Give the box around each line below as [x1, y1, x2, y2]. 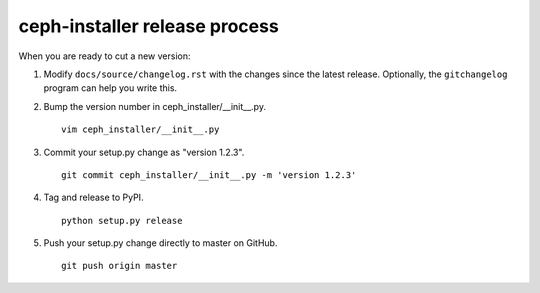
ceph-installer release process [18, 15, 279, 37]
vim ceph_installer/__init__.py [61, 124, 220, 135]
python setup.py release [61, 215, 183, 226]
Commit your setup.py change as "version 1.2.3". [43, 146, 245, 158]
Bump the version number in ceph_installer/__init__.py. [43, 100, 267, 112]
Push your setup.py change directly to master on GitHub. [43, 237, 278, 249]
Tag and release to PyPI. [43, 191, 144, 204]
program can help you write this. [43, 82, 178, 94]
